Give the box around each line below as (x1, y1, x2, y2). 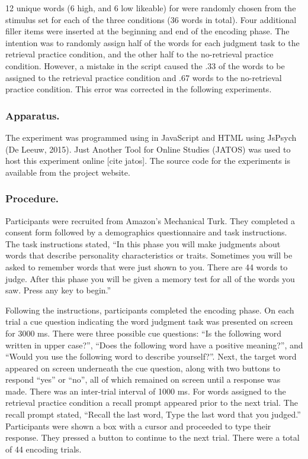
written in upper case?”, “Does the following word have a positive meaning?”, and (5, 338, 303, 351)
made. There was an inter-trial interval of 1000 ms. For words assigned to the (5, 384, 286, 397)
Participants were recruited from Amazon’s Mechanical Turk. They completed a (5, 214, 296, 227)
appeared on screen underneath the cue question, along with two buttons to (5, 361, 280, 374)
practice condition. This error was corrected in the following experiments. (5, 83, 272, 95)
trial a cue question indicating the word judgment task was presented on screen (5, 315, 293, 328)
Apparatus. (5, 108, 60, 122)
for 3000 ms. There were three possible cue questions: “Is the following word (5, 327, 282, 339)
